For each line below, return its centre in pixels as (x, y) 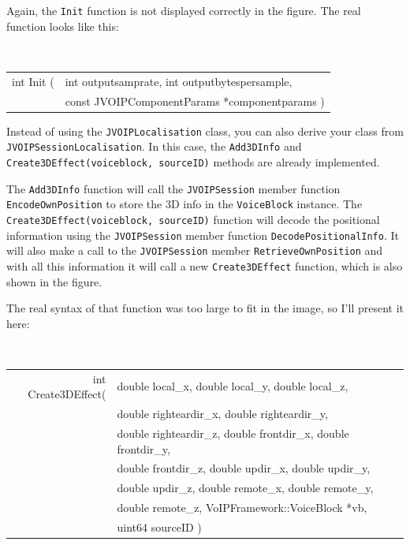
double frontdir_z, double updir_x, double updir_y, (244, 468)
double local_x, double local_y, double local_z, (233, 386)
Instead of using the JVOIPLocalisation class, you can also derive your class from (205, 131)
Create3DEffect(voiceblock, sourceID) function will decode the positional (193, 219)
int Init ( (33, 81)
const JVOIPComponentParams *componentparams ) (195, 101)
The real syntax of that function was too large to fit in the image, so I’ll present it (205, 308)
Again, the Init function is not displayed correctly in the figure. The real (184, 10)
